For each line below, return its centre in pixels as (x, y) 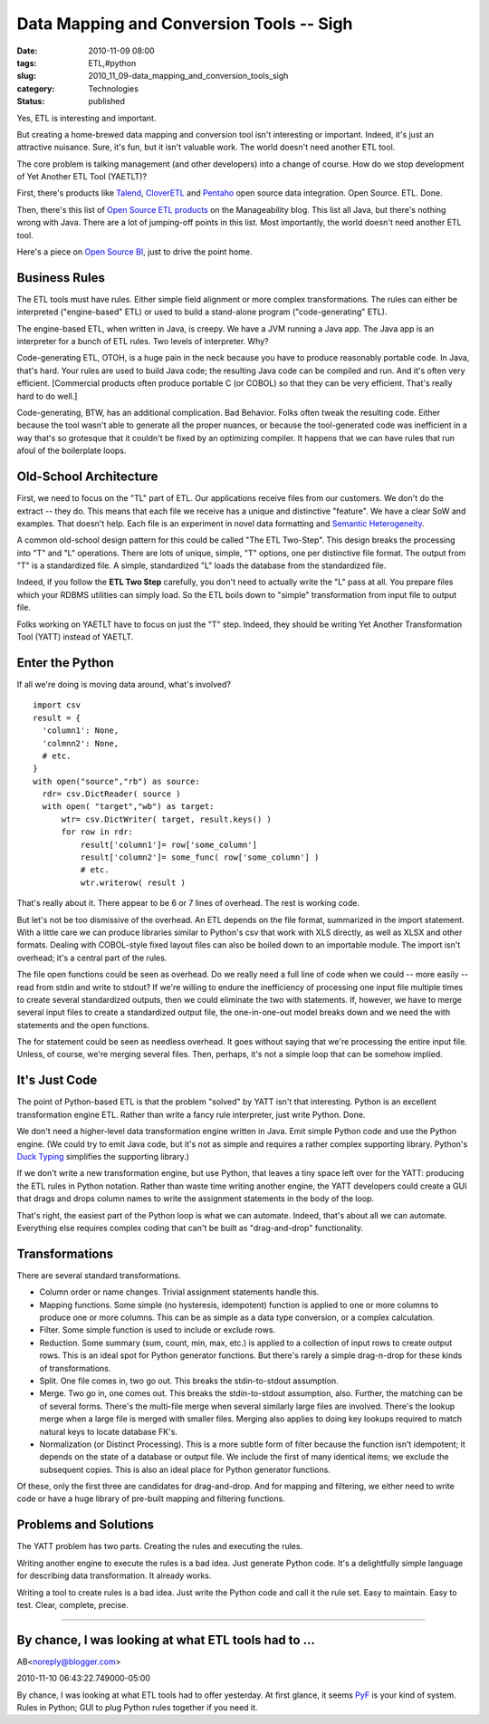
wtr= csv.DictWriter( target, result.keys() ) (166, 819)
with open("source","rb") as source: (117, 781)
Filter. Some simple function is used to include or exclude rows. (158, 1330)
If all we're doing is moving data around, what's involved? (124, 684)
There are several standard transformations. (99, 1275)
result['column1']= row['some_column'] (169, 844)
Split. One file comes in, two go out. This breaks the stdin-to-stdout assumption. (189, 1381)
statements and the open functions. (83, 1025)
